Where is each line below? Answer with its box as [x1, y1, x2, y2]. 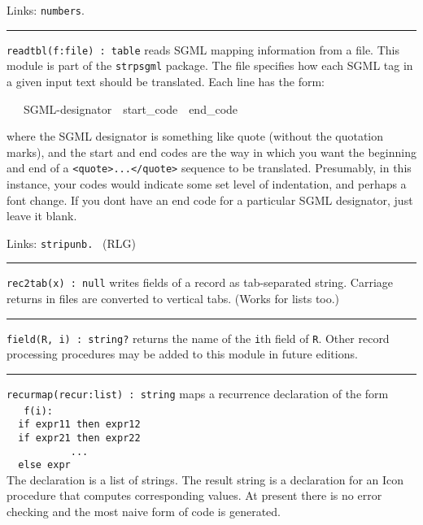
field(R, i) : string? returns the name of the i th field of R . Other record [7, 329, 390, 346]
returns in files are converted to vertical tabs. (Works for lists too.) [7, 290, 340, 307]
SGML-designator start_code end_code [23, 100, 238, 117]
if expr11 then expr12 [18, 419, 141, 431]
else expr [18, 459, 71, 471]
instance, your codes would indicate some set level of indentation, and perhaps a [7, 176, 407, 192]
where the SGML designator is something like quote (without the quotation [7, 128, 384, 145]
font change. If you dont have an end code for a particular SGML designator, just [7, 191, 413, 208]
